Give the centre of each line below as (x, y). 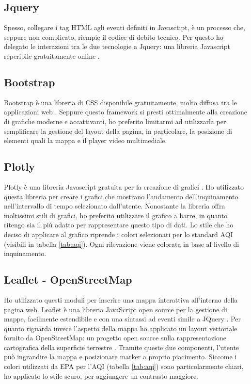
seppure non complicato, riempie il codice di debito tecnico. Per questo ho (114, 37)
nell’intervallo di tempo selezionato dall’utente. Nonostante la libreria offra (115, 206)
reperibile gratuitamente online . (52, 56)
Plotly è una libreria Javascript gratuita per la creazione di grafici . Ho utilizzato (124, 186)
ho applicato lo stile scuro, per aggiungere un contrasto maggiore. (101, 376)
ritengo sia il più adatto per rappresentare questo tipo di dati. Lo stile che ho (119, 225)
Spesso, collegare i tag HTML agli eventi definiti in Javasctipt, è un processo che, (125, 27)
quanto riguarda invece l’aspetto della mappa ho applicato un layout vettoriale (121, 328)
